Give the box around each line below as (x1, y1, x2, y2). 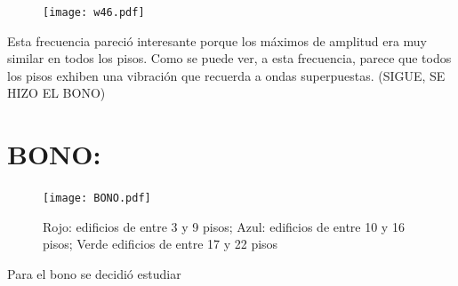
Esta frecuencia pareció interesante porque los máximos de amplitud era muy (7, 31, 428, 50)
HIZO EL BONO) (7, 83, 106, 102)
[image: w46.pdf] (43, 6, 145, 19)
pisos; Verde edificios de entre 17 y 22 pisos (43, 234, 278, 253)
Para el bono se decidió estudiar (7, 265, 181, 282)
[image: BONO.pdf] (43, 192, 151, 205)
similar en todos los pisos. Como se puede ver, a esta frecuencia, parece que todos (7, 49, 452, 68)
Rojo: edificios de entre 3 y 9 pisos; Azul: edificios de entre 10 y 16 (43, 217, 405, 235)
